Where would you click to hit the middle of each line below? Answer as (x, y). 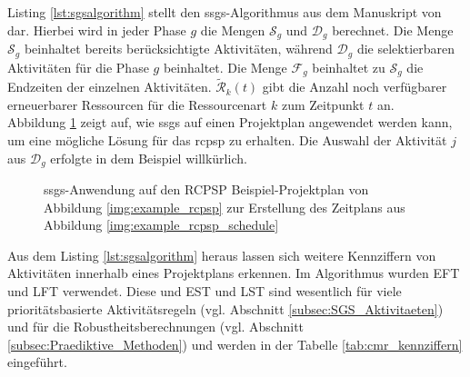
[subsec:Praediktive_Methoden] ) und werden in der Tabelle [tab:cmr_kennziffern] (235, 344)
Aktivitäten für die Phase (78, 67)
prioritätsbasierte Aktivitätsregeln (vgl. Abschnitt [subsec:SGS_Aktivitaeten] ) (225, 308)
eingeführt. (37, 362)
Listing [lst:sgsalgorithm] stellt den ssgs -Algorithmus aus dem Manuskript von (225, 12)
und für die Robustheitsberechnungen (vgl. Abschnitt (156, 327)
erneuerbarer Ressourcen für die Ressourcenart (137, 104)
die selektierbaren (406, 49)
